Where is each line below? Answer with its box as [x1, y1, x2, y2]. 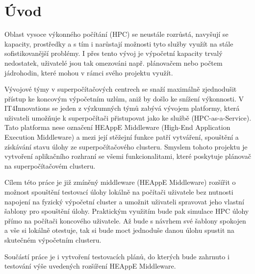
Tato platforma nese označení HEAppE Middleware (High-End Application [4, 122, 230, 132]
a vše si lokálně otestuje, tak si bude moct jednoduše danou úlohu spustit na [4, 225, 234, 235]
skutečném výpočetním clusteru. [4, 235, 102, 245]
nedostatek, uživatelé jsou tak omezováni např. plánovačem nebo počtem [4, 57, 223, 68]
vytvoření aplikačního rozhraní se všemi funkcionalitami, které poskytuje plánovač [4, 151, 251, 161]
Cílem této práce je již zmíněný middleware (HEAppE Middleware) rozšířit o [4, 177, 236, 187]
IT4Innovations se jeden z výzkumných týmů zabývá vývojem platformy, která [4, 103, 240, 113]
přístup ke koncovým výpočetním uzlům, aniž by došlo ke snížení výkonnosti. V [4, 93, 244, 103]
